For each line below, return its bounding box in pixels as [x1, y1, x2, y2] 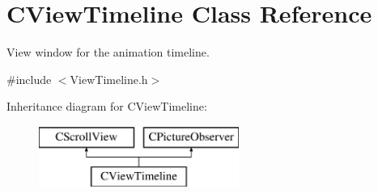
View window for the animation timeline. [6, 44, 210, 61]
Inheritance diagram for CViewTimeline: [6, 98, 207, 115]
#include [6, 70, 52, 87]
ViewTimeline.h [70, 70, 148, 87]
